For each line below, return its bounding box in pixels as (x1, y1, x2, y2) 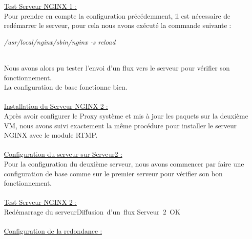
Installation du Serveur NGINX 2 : (4, 101, 108, 111)
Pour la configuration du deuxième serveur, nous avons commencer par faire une (4, 158, 244, 168)
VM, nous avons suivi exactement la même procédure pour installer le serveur (4, 120, 237, 130)
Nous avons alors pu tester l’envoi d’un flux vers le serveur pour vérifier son (4, 62, 230, 72)
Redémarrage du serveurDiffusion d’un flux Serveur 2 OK (4, 206, 181, 216)
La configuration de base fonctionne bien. (4, 82, 127, 92)
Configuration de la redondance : (4, 226, 102, 236)
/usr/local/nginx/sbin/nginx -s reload (4, 36, 116, 47)
